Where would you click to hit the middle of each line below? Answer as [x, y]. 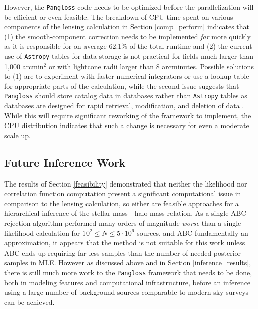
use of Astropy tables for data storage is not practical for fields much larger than [129, 56]
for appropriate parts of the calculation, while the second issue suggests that [122, 85]
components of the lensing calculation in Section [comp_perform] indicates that [127, 26]
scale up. [17, 135]
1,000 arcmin [24, 66]
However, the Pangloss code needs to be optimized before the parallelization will [129, 7]
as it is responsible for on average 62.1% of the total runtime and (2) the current [128, 46]
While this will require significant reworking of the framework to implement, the [128, 115]
